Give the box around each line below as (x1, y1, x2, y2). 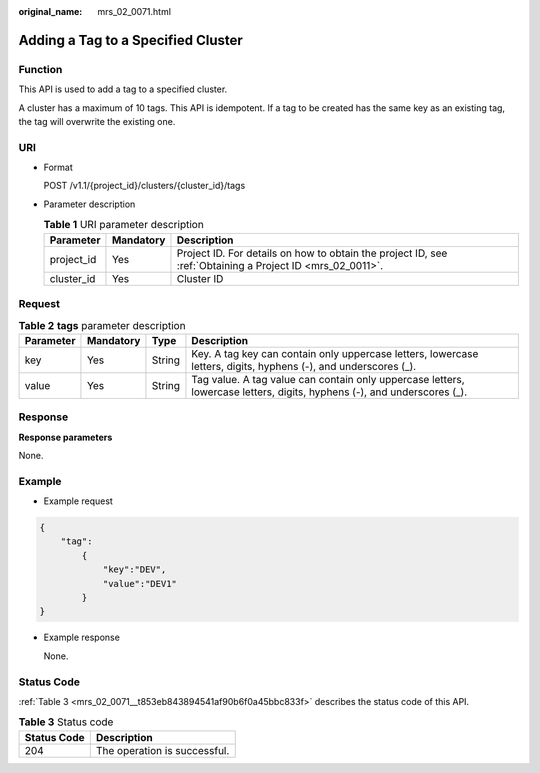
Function (18, 62, 63, 76)
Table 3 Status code (18, 715, 114, 729)
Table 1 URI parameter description (43, 218, 204, 232)
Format (43, 161, 74, 174)
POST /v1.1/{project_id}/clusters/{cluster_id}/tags (43, 180, 246, 192)
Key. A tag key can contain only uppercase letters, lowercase (191, 346, 479, 360)
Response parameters (18, 431, 113, 443)
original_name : (18, 6, 83, 17)
